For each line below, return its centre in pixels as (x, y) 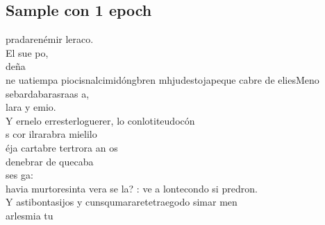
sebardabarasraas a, (48, 93)
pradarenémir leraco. (50, 39)
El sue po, (27, 52)
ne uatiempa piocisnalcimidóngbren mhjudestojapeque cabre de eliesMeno (162, 79)
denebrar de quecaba (50, 161)
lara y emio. (31, 107)
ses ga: (19, 175)
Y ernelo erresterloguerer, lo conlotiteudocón (100, 120)
